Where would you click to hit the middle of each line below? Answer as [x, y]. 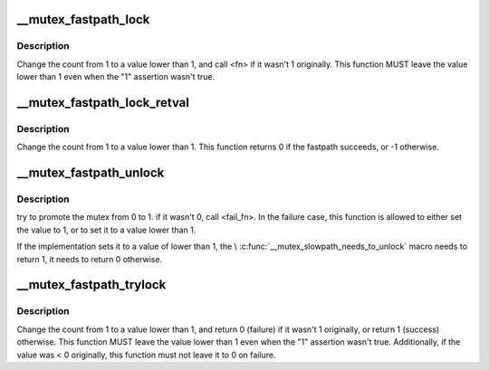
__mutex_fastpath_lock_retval [103, 103]
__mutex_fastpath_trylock [91, 285]
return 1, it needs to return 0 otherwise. [90, 259]
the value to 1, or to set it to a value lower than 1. [106, 230]
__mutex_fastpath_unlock [91, 173]
